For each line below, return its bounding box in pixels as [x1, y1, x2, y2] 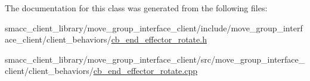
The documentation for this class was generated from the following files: [5, 2, 268, 14]
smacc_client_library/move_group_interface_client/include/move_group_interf [5, 21, 303, 34]
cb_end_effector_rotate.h [111, 33, 207, 46]
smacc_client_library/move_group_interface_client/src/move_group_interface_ [5, 53, 305, 65]
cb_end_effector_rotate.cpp [93, 64, 197, 77]
